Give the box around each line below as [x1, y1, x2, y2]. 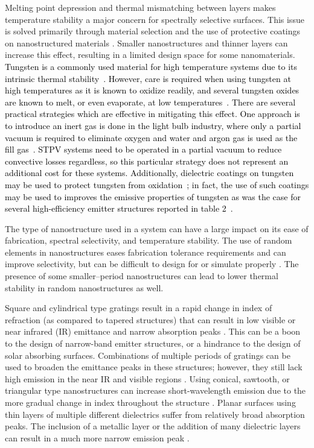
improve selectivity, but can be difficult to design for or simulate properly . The [5, 257, 299, 270]
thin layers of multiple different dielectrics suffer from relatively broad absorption [5, 408, 305, 420]
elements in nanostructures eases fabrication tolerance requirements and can [5, 245, 286, 258]
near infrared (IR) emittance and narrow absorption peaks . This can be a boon [5, 325, 301, 338]
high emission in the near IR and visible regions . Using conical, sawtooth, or [5, 372, 290, 385]
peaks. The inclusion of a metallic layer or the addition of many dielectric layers [5, 420, 301, 432]
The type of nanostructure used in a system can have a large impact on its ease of [5, 222, 309, 235]
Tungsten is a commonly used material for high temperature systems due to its [5, 60, 298, 72]
